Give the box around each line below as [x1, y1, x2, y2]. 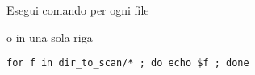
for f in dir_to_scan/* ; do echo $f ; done [6, 57, 249, 69]
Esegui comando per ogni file [6, 2, 149, 18]
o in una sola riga [6, 28, 93, 45]
